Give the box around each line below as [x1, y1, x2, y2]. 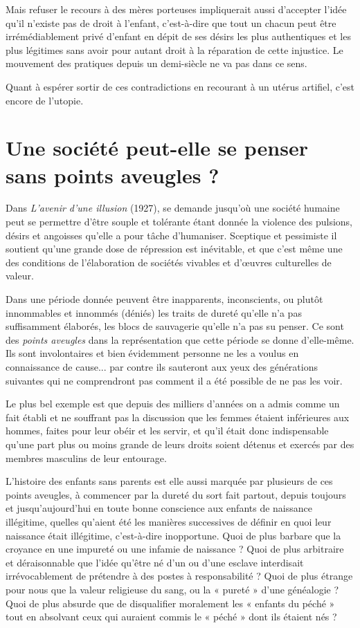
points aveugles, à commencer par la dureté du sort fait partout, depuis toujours [6, 487, 346, 501]
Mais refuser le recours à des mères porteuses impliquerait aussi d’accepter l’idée [6, 2, 347, 16]
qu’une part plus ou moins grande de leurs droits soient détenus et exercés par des [6, 436, 354, 451]
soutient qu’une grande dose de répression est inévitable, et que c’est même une [6, 241, 343, 256]
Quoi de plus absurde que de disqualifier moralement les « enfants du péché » [6, 595, 335, 610]
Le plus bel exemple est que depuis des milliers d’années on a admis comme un [6, 396, 340, 411]
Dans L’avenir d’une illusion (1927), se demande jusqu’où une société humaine [6, 201, 340, 215]
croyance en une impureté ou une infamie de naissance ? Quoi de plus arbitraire [6, 542, 344, 556]
